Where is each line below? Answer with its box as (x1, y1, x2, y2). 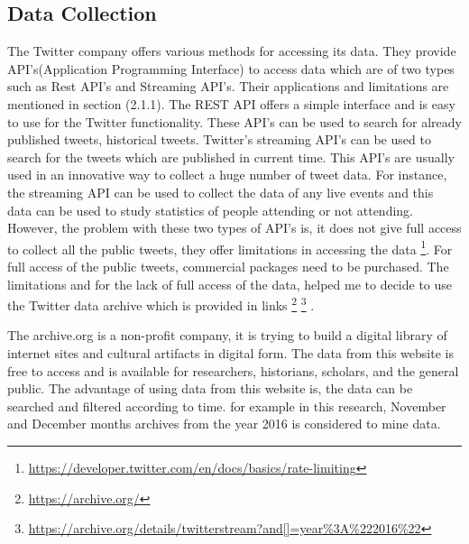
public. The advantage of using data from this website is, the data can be (7, 379, 413, 398)
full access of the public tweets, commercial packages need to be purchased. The (7, 256, 449, 275)
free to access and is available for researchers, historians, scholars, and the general (7, 361, 459, 380)
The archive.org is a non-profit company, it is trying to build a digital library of (7, 326, 447, 345)
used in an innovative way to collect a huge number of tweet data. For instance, (7, 165, 447, 184)
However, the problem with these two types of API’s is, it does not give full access (7, 218, 462, 237)
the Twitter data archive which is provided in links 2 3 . (7, 293, 315, 314)
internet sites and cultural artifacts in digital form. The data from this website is (7, 344, 454, 363)
